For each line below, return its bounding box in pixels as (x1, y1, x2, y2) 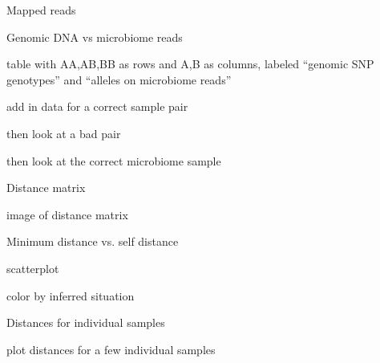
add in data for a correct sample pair (6, 98, 188, 115)
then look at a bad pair (6, 124, 121, 141)
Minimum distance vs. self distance (6, 233, 179, 250)
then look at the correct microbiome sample (6, 152, 221, 169)
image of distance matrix (6, 206, 128, 222)
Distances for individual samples (6, 314, 165, 331)
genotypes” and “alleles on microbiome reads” (6, 71, 232, 88)
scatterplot (6, 259, 59, 276)
